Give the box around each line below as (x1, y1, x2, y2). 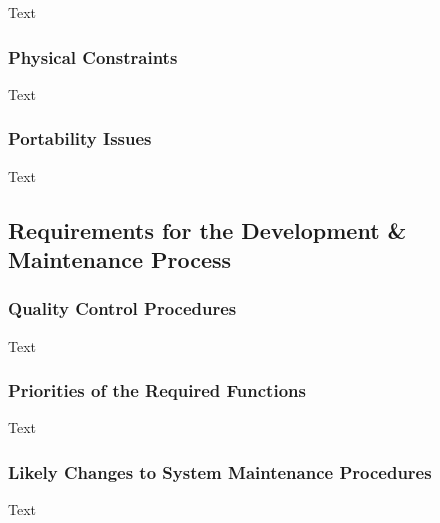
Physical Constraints (8, 44, 178, 69)
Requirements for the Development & (8, 214, 407, 245)
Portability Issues (8, 126, 152, 151)
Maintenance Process (8, 244, 232, 274)
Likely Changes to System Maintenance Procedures (8, 459, 432, 484)
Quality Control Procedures (8, 296, 237, 321)
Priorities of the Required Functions (8, 378, 306, 403)
